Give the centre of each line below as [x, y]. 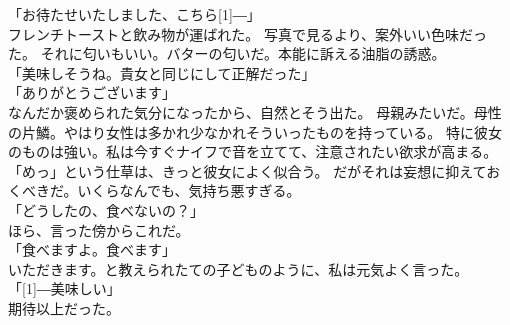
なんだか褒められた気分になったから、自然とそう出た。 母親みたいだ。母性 [255, 111]
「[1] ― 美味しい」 [64, 288]
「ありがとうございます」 [92, 92]
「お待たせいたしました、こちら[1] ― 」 [134, 14]
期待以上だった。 [64, 307]
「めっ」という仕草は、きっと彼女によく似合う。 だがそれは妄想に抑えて [247, 170]
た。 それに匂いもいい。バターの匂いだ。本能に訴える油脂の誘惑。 [227, 53]
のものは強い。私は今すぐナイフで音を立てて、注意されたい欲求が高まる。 [253, 151]
